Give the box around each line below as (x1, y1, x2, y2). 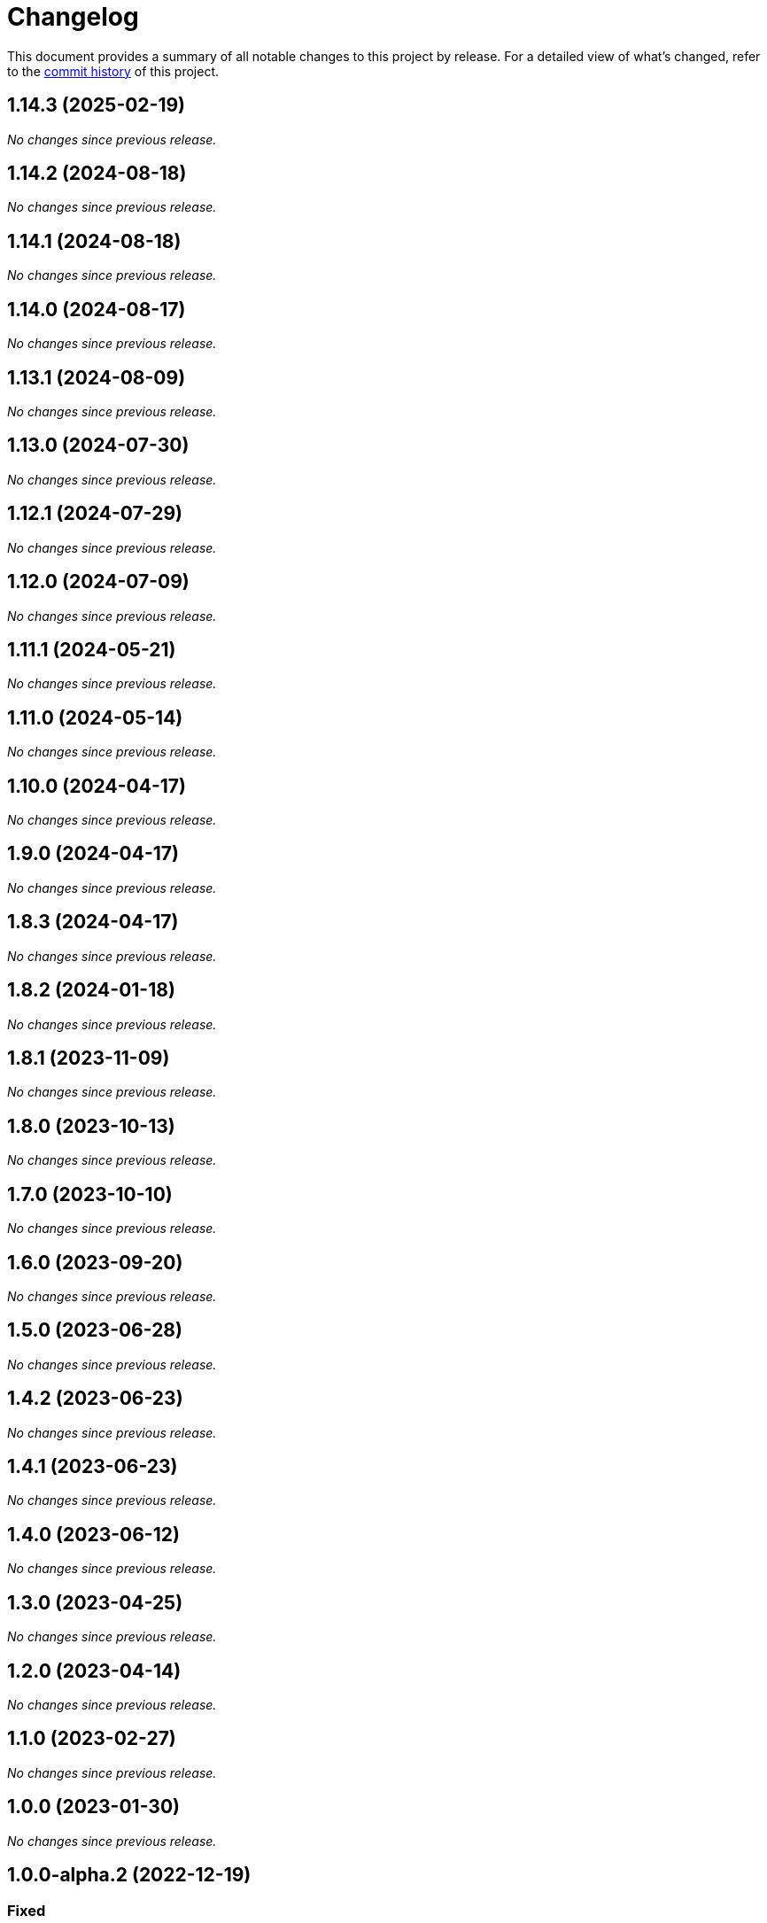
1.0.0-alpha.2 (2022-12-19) (7, 1864, 252, 1887)
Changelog (7, 2, 139, 32)
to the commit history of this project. (7, 63, 220, 79)
